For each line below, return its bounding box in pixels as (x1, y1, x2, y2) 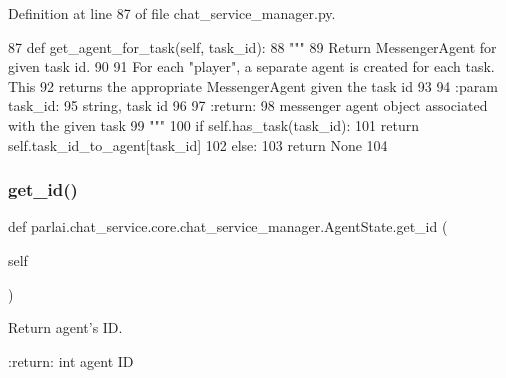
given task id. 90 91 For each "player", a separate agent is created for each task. (8, 56, 495, 77)
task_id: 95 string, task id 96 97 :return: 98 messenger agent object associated (8, 95, 488, 116)
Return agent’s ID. (8, 317, 123, 338)
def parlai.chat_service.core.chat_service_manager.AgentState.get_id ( (8, 216, 448, 237)
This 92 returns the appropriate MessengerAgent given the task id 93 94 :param (8, 75, 498, 96)
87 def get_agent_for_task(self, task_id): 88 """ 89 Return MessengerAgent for (8, 36, 497, 57)
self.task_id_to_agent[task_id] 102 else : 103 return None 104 (8, 134, 388, 155)
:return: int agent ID (8, 350, 134, 371)
